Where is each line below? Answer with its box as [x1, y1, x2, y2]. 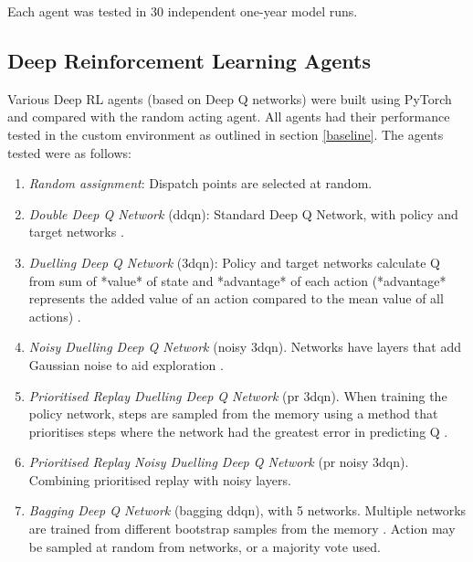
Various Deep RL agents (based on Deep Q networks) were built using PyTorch [7, 89, 452, 108]
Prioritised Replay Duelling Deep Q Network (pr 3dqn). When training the [28, 386, 447, 405]
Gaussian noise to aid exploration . [28, 355, 224, 374]
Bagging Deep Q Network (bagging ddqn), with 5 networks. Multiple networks [28, 501, 467, 520]
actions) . [28, 306, 81, 325]
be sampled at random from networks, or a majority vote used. [28, 536, 381, 556]
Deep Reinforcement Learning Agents [7, 46, 371, 74]
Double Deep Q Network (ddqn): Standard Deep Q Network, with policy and [28, 204, 458, 223]
